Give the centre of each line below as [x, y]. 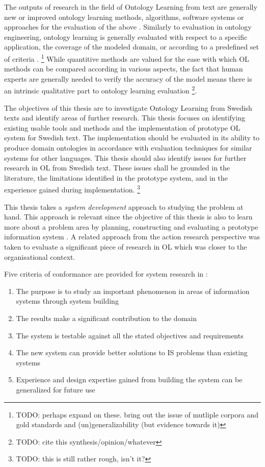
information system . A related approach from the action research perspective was [132, 237]
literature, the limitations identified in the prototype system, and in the [116, 177]
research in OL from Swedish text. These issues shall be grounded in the [117, 168]
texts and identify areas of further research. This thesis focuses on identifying [125, 118]
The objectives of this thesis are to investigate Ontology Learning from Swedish [128, 107]
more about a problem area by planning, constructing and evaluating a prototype [131, 226]
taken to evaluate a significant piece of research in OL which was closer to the [126, 247]
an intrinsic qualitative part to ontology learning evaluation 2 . [101, 90]
